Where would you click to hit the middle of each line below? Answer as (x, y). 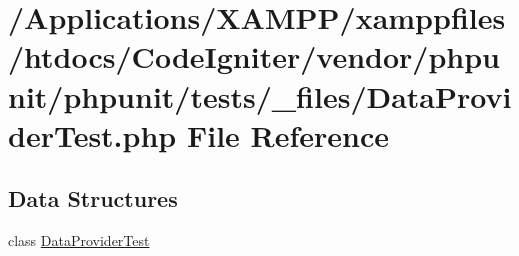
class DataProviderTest (79, 240)
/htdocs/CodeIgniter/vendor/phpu (254, 56)
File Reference (288, 134)
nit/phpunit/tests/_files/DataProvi (260, 95)
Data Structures (93, 198)
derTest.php (92, 134)
